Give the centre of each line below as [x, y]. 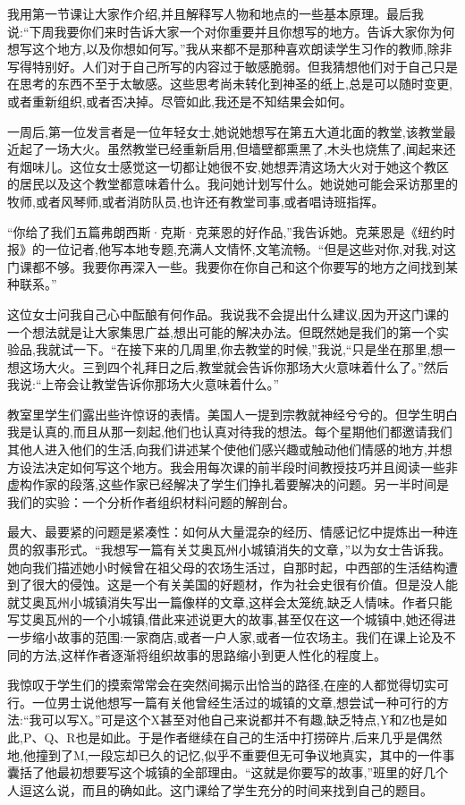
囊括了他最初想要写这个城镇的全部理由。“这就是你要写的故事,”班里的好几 [222, 772]
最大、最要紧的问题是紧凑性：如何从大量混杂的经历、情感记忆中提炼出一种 [226, 532]
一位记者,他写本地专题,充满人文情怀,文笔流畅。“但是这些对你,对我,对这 [250, 249]
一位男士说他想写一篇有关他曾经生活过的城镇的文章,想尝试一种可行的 [234, 702]
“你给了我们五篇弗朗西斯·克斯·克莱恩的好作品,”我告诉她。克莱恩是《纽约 [225, 231]
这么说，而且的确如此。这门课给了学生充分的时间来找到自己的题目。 [232, 789]
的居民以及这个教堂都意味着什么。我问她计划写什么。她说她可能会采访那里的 [232, 184]
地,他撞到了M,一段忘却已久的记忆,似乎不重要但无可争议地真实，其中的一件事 [231, 754]
